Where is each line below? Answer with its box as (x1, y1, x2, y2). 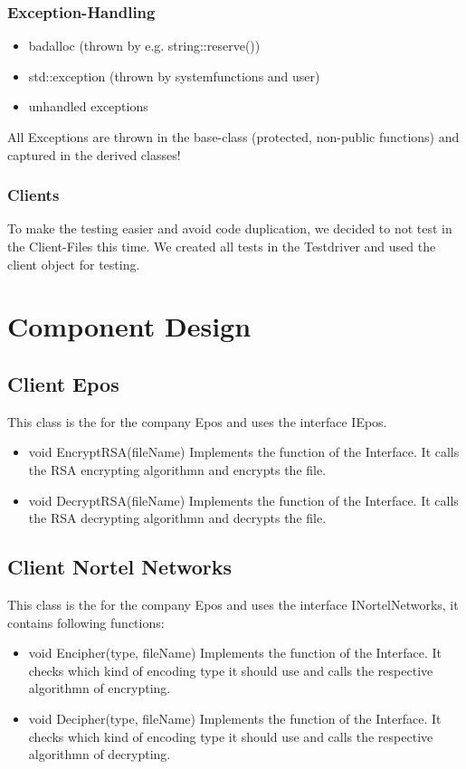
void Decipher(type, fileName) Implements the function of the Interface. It (28, 708, 442, 727)
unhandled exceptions (28, 97, 148, 116)
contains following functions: (7, 612, 165, 631)
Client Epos (7, 369, 119, 397)
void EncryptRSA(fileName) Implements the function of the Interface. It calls (28, 442, 460, 461)
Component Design (7, 308, 252, 345)
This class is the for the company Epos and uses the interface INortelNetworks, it (7, 594, 459, 613)
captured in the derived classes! (7, 145, 181, 164)
